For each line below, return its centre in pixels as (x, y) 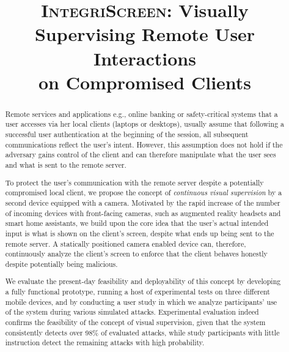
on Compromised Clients (145, 82)
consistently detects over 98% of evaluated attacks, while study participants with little (142, 332)
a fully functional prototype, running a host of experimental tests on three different (137, 292)
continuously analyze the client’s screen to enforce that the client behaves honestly (136, 254)
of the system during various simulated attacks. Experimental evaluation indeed (132, 312)
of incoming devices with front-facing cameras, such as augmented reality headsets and (143, 213)
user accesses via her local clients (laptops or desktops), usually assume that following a (145, 124)
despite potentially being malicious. (61, 264)
